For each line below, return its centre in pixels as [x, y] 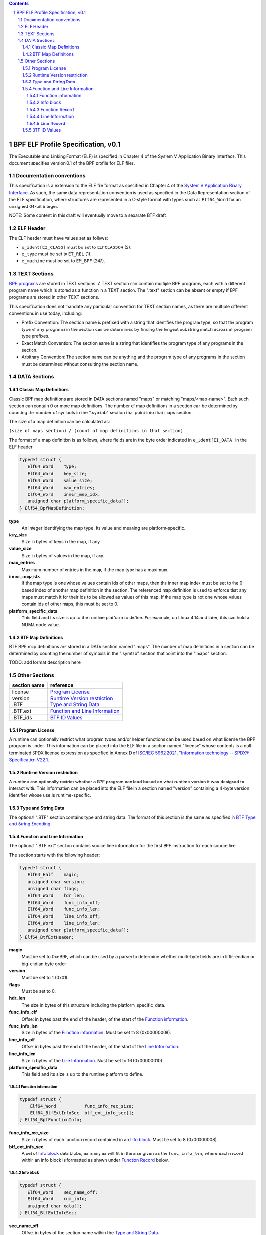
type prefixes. [35, 336]
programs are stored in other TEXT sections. [54, 297]
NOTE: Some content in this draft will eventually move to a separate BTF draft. [88, 215]
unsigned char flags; [53, 889]
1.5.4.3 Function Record [50, 109]
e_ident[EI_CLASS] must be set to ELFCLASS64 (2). [76, 247]
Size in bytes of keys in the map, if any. [61, 541]
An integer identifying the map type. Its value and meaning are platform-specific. [103, 528]
